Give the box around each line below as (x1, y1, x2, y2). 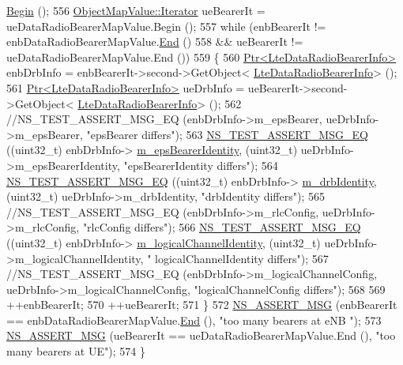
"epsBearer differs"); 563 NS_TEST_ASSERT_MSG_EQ (86, 126, 368, 142)
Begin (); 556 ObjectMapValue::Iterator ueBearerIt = (6, 2, 266, 18)
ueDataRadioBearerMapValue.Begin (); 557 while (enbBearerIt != (6, 17, 326, 34)
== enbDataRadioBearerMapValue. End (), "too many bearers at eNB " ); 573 (6, 311, 382, 328)
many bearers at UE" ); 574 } (6, 343, 145, 359)
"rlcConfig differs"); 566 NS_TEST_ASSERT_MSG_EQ (82, 219, 361, 235)
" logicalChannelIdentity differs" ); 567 (147, 250, 329, 266)
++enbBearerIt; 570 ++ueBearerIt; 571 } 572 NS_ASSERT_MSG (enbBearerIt (6, 296, 397, 313)
